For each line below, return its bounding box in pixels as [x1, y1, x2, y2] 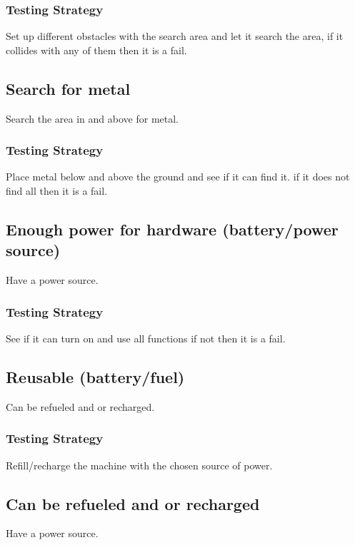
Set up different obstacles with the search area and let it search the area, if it [6, 29, 344, 44]
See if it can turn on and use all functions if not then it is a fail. [6, 331, 286, 346]
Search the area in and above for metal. [6, 111, 179, 126]
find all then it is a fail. [6, 183, 108, 198]
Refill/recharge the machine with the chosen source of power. [6, 457, 273, 472]
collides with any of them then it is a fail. [6, 42, 187, 57]
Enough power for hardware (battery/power [6, 218, 339, 240]
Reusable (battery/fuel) [6, 366, 185, 387]
